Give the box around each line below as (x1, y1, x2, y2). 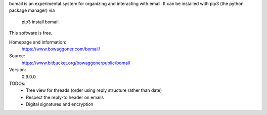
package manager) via (9, 7, 55, 13)
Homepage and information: (9, 39, 67, 45)
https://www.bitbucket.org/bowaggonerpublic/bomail (21, 60, 131, 66)
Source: (9, 53, 25, 59)
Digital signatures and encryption (26, 101, 93, 107)
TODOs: (9, 80, 26, 86)
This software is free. (9, 30, 53, 36)
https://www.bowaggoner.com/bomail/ (21, 46, 100, 52)
